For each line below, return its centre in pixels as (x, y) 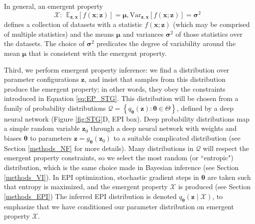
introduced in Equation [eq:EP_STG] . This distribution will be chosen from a (121, 98)
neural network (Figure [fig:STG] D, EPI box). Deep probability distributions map (127, 118)
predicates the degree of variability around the (166, 43)
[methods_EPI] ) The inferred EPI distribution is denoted (90, 196)
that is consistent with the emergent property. (98, 53)
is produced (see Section (214, 187)
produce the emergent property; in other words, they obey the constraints (115, 88)
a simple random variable (42, 128)
